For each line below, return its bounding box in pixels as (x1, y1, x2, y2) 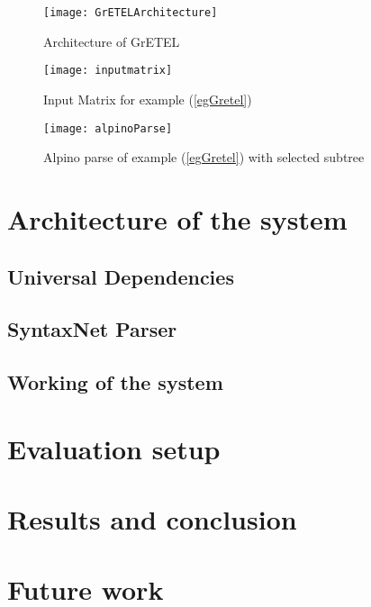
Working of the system (7, 368, 223, 396)
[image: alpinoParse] (43, 122, 173, 135)
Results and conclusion (7, 501, 297, 538)
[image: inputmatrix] (43, 64, 173, 77)
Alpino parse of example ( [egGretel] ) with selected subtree (43, 148, 365, 167)
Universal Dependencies (7, 262, 234, 290)
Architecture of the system (7, 200, 348, 237)
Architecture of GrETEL (43, 32, 180, 50)
